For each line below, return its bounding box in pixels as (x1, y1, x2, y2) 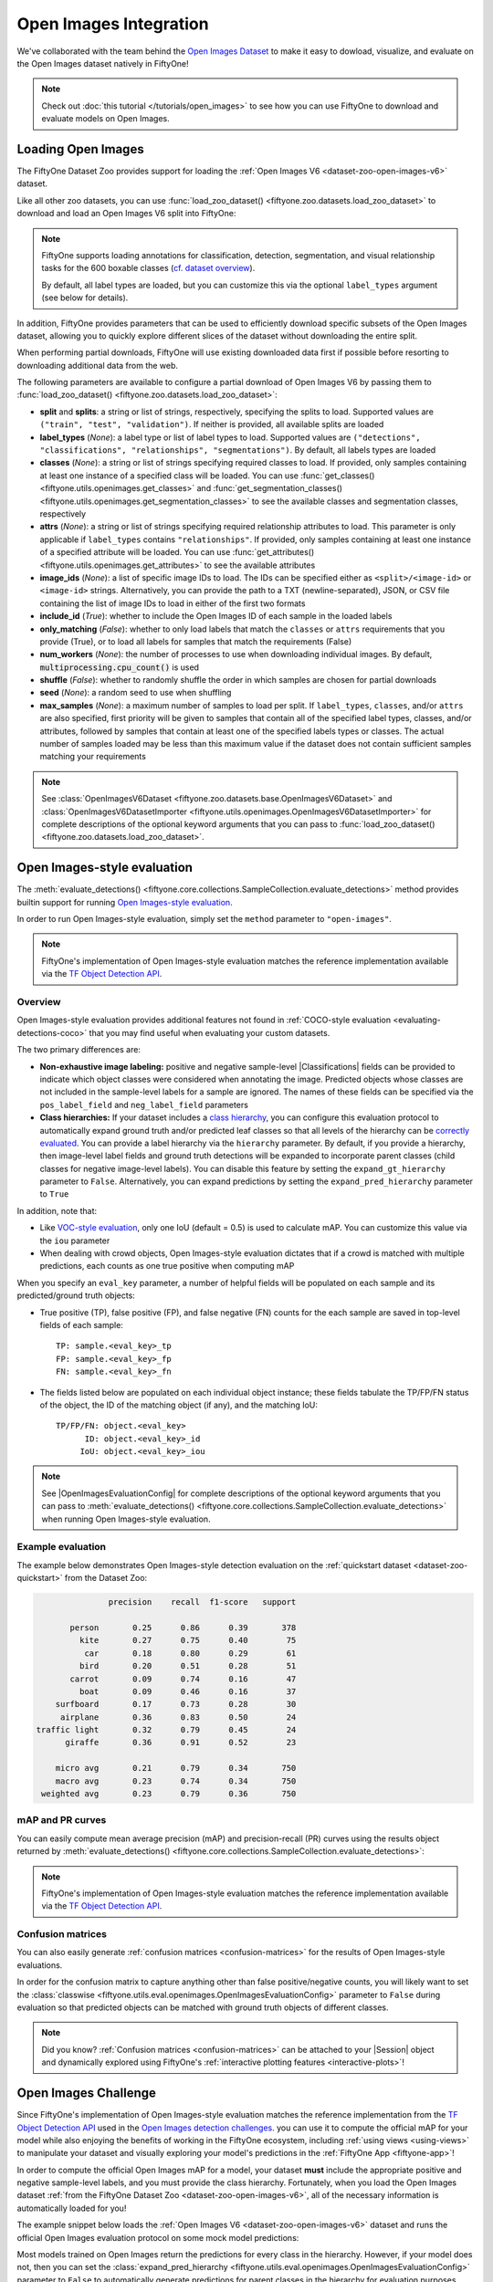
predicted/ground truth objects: (16, 1290, 136, 1301)
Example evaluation (16, 1541, 107, 1554)
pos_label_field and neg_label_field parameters (39, 1099, 248, 1110)
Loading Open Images (16, 141, 145, 157)
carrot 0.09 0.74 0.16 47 (69, 1673, 297, 1684)
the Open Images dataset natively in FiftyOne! (16, 58, 189, 68)
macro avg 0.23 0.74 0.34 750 (55, 1775, 297, 1786)
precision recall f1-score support (108, 1597, 297, 1607)
